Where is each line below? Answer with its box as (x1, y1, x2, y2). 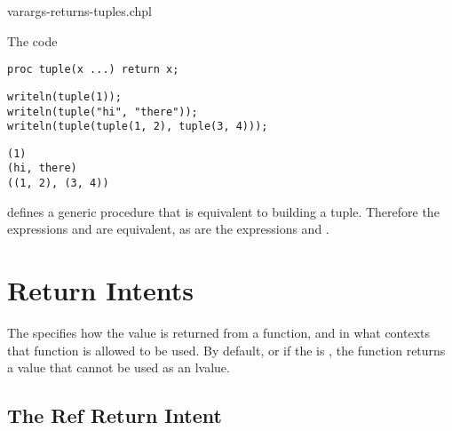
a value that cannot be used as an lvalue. (7, 358, 230, 377)
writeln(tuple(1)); (7, 90, 122, 103)
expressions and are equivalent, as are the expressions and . (7, 219, 329, 238)
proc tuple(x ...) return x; (7, 63, 179, 76)
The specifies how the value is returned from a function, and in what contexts (7, 323, 431, 342)
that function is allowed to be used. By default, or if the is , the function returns (7, 340, 446, 359)
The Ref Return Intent (7, 402, 222, 429)
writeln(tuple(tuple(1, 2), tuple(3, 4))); (7, 120, 268, 133)
